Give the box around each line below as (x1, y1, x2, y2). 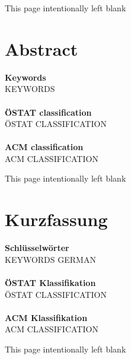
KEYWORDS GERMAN (5, 253, 96, 265)
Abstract (5, 36, 78, 61)
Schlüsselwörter (5, 242, 69, 254)
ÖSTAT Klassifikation (5, 276, 96, 288)
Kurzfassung (5, 207, 108, 231)
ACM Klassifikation (5, 311, 88, 323)
